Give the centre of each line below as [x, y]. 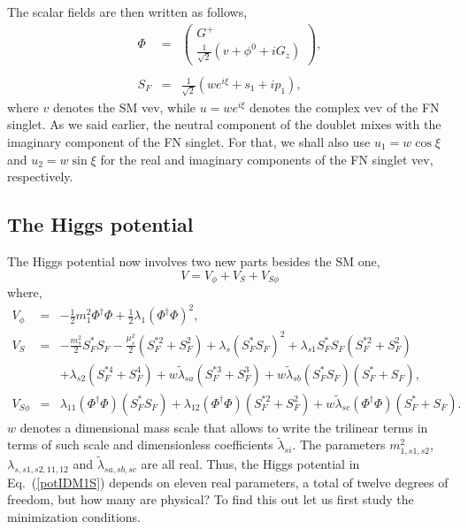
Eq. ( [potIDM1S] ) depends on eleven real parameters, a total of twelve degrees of [228, 482]
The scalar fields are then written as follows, [127, 11]
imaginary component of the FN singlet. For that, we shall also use [189, 141]
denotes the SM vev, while [124, 107]
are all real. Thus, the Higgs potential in [250, 463]
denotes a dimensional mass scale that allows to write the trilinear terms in [224, 427]
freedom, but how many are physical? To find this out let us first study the [211, 499]
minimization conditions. [74, 516]
